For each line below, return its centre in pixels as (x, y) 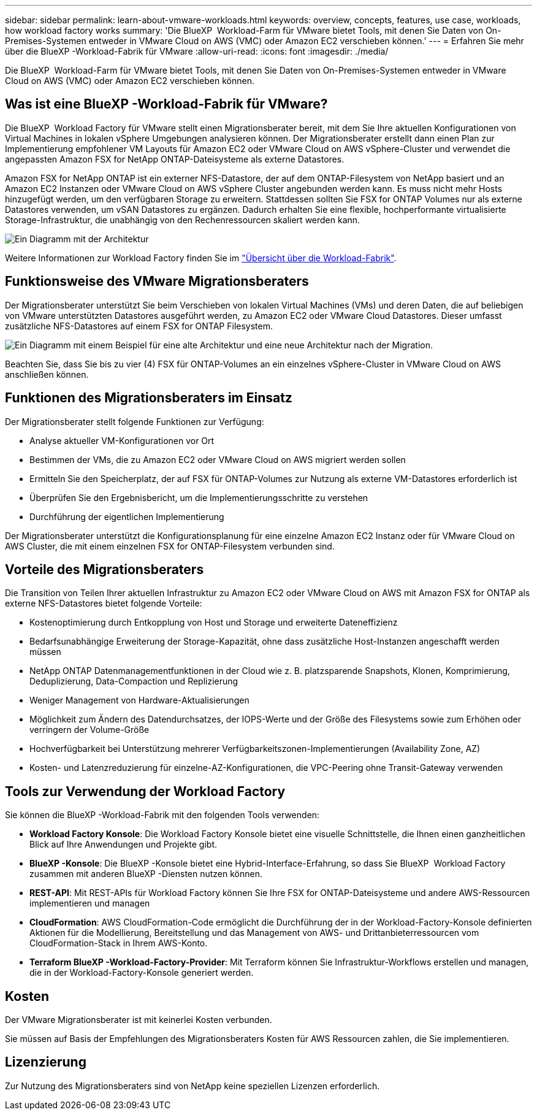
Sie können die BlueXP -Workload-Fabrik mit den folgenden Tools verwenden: (162, 815)
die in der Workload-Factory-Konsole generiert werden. (142, 973)
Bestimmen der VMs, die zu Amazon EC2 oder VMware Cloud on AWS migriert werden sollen (218, 459)
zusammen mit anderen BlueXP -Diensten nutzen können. (146, 874)
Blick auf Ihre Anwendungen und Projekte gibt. (124, 845)
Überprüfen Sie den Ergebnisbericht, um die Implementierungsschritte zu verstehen (199, 497)
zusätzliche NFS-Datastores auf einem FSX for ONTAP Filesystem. (139, 326)
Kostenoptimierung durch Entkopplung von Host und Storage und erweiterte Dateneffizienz (214, 623)
